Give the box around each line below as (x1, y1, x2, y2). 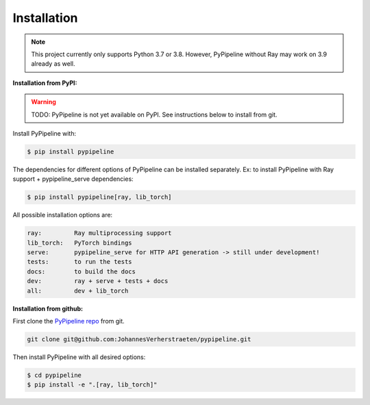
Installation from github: (12, 304, 84, 312)
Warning (31, 98, 56, 106)
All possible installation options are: (12, 211, 113, 219)
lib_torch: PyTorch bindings (27, 238, 133, 247)
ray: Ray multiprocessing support (27, 230, 172, 237)
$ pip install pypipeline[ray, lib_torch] (27, 193, 172, 201)
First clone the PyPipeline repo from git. (12, 317, 125, 325)
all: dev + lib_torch (27, 286, 129, 295)
